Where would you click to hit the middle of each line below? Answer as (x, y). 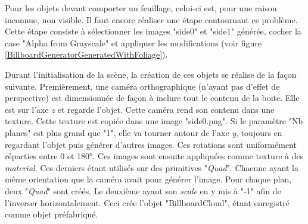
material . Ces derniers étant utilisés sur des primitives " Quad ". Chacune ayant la (152, 167)
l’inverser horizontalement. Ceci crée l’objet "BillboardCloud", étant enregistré (147, 202)
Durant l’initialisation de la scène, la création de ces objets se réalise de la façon (151, 74)
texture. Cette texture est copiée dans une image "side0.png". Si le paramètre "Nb (154, 121)
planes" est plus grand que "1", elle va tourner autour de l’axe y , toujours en (144, 132)
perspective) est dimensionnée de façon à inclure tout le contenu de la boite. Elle (152, 98)
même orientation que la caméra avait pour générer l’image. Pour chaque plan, (148, 179)
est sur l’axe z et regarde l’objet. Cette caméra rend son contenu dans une (140, 109)
